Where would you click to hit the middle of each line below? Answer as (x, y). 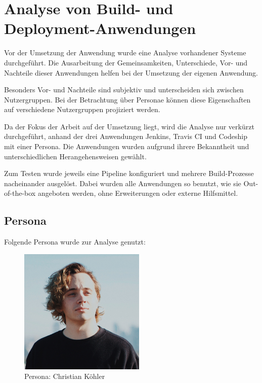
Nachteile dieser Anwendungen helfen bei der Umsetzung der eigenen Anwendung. (131, 72)
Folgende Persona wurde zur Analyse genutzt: (75, 242)
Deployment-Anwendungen (100, 28)
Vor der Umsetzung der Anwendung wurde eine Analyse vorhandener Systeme (125, 53)
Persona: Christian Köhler (65, 376)
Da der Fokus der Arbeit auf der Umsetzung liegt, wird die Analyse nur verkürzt (129, 126)
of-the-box (20, 193)
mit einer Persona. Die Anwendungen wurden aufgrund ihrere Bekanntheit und (127, 146)
